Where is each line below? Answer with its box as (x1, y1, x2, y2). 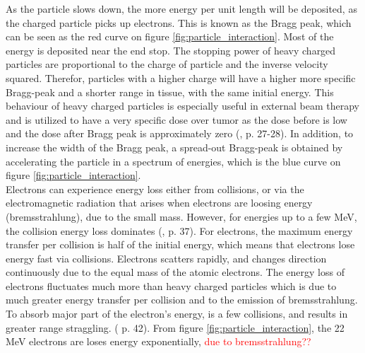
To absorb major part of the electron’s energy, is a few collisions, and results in (6, 306, 348, 321)
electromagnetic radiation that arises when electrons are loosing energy (6, 195, 313, 210)
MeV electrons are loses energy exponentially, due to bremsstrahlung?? (6, 334, 311, 349)
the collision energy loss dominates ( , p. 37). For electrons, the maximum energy (6, 223, 353, 238)
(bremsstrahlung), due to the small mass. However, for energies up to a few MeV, (6, 209, 357, 224)
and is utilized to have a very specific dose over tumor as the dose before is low (6, 112, 347, 127)
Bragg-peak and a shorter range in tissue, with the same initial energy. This (6, 84, 334, 99)
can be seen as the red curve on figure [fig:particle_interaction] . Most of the (6, 29, 334, 44)
